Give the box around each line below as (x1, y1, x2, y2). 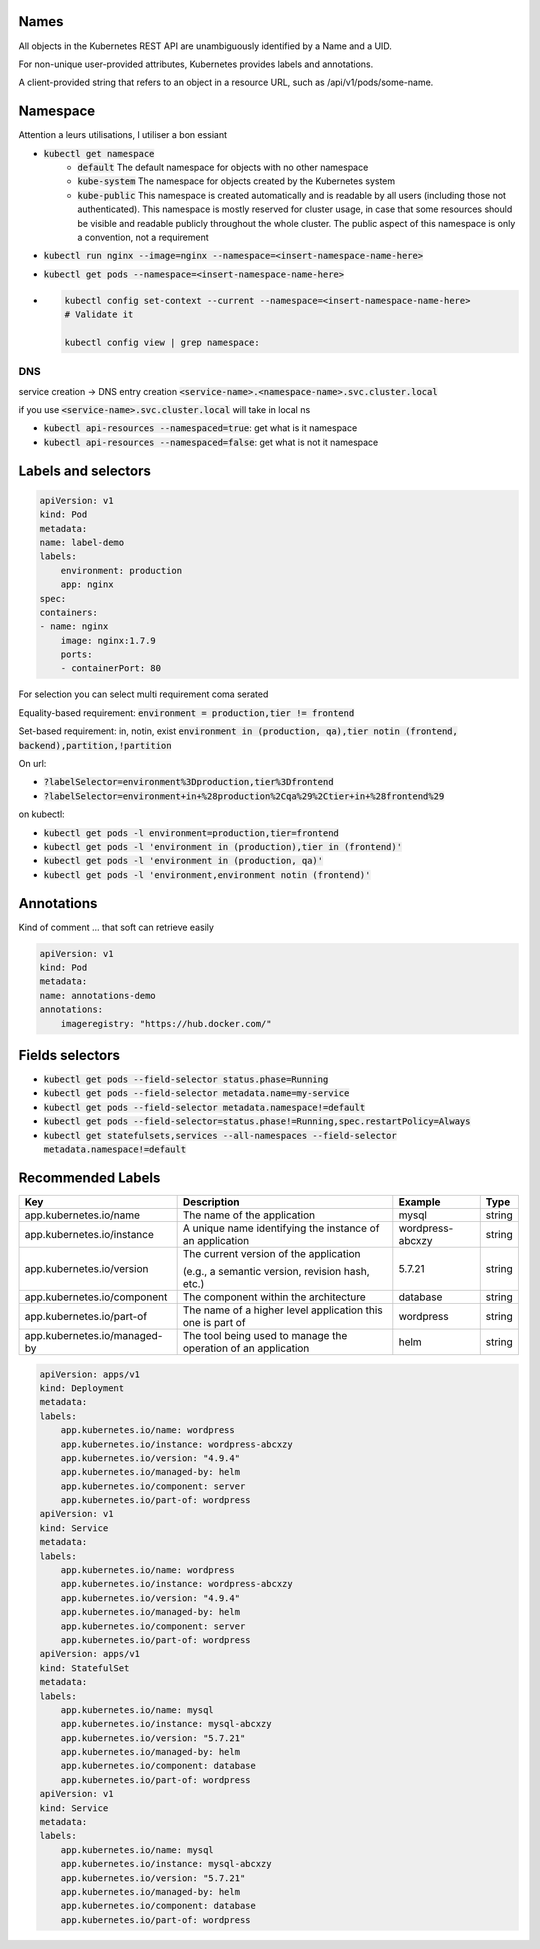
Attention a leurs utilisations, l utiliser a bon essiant (18, 129, 228, 141)
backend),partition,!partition (18, 740, 172, 751)
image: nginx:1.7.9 (60, 635, 157, 646)
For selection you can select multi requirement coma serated (18, 688, 269, 700)
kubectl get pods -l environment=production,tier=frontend (43, 827, 340, 839)
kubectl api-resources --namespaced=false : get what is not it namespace (43, 436, 379, 448)
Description (182, 1195, 240, 1209)
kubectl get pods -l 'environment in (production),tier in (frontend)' (43, 841, 403, 852)
